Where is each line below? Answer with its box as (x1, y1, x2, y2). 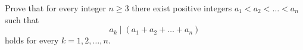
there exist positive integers (132, 2, 232, 14)
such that (5, 13, 39, 26)
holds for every (5, 34, 59, 46)
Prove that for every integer (5, 2, 106, 14)
